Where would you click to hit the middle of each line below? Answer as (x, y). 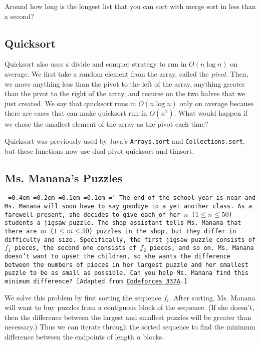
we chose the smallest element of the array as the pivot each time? (106, 124)
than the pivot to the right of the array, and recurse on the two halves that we (125, 93)
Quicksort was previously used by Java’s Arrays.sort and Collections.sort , (125, 140)
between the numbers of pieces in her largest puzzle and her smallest (126, 265)
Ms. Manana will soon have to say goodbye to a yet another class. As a (128, 207)
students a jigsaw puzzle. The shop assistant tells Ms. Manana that (123, 223)
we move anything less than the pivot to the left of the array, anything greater (125, 83)
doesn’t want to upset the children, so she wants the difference (118, 256)
